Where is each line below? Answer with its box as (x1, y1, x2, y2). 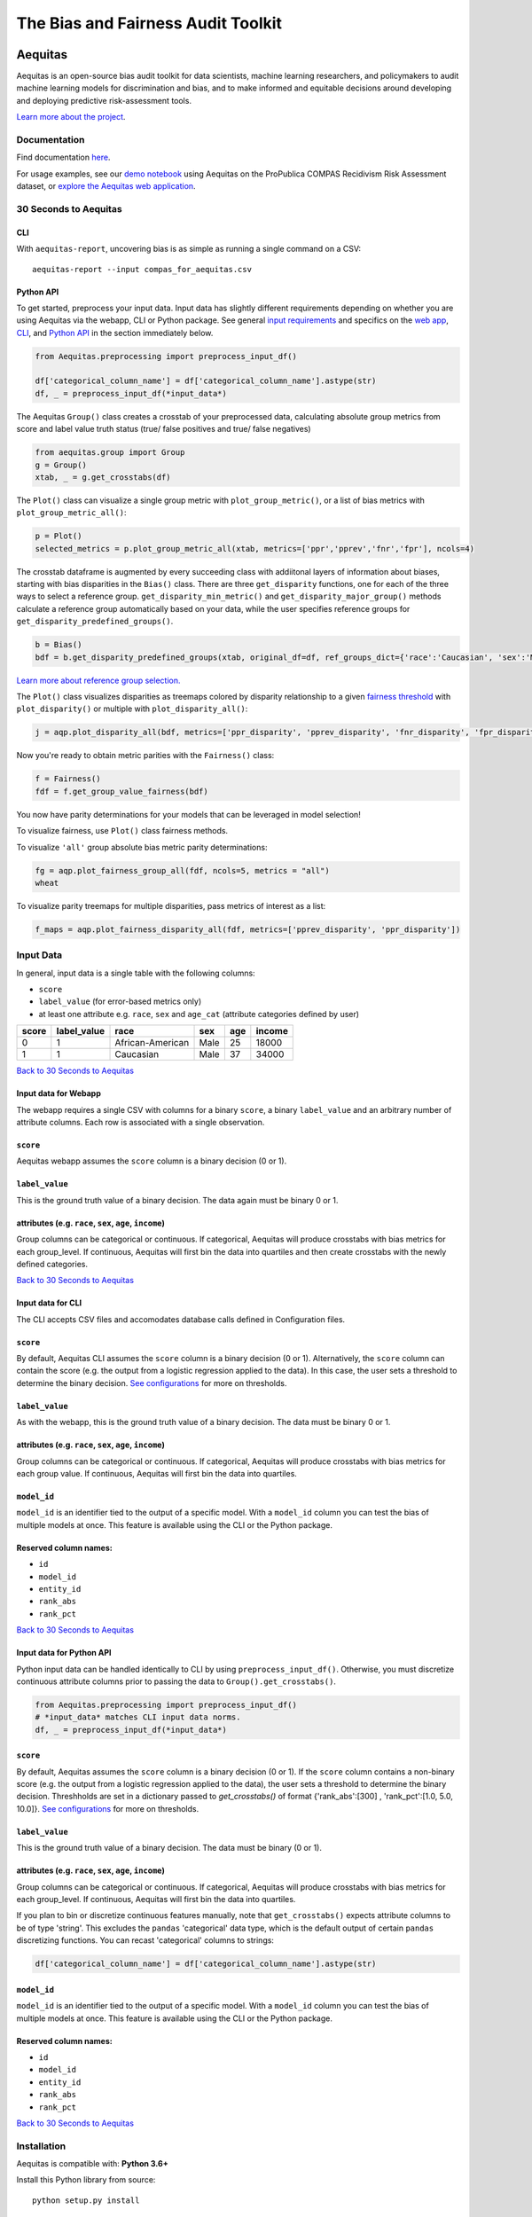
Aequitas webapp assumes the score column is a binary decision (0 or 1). (16, 1156, 287, 1166)
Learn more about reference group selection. (16, 675, 181, 685)
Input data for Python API (16, 1648, 112, 1658)
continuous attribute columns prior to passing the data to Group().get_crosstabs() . (16, 1676, 337, 1687)
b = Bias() (35, 639, 82, 650)
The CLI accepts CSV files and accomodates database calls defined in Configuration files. (16, 1313, 346, 1325)
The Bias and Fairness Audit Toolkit (16, 13, 283, 33)
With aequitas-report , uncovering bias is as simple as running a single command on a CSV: (16, 244, 361, 255)
